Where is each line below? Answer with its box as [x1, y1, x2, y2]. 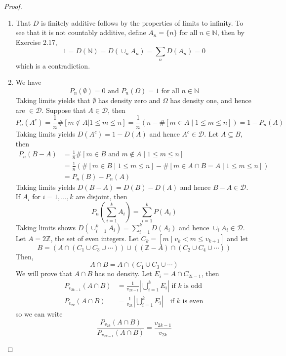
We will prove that [15, 268, 72, 279]
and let [227, 233, 248, 243]
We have [15, 77, 41, 87]
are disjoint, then [76, 191, 127, 202]
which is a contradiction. [15, 60, 90, 71]
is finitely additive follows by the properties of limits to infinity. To [41, 17, 244, 28]
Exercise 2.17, [15, 36, 57, 47]
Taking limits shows [15, 222, 76, 232]
